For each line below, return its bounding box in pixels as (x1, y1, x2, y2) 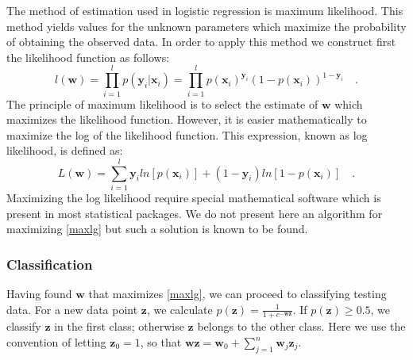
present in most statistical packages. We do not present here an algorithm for (6, 205, 383, 221)
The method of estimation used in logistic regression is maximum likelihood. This (6, 2, 403, 18)
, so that (140, 334, 182, 350)
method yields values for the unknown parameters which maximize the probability (6, 17, 407, 34)
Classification (6, 254, 93, 274)
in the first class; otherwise (54, 318, 184, 335)
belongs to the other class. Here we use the (197, 318, 406, 335)
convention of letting (6, 334, 106, 350)
